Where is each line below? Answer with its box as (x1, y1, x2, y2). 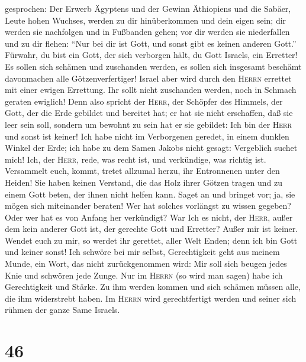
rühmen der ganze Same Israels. (5, 303, 120, 316)
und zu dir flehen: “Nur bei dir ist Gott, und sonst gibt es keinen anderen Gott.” (5, 37, 297, 49)
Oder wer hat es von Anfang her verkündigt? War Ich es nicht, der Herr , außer (5, 211, 293, 223)
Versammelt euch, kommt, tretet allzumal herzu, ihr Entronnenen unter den (5, 164, 280, 177)
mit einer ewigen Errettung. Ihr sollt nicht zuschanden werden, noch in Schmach (5, 83, 297, 96)
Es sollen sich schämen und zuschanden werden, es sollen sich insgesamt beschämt (5, 60, 302, 72)
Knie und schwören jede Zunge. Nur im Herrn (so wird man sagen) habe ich (5, 269, 283, 281)
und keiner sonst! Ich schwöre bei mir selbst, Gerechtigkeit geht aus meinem (5, 245, 280, 258)
